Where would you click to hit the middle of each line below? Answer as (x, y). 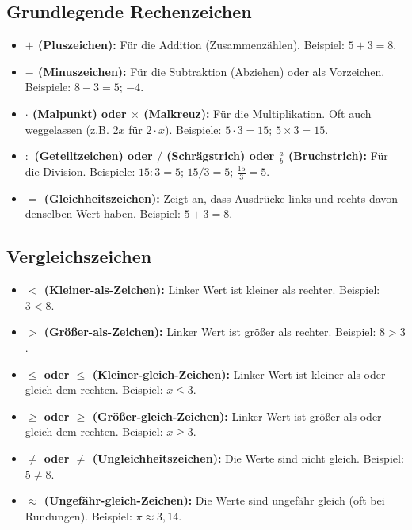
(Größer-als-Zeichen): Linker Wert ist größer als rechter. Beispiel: (210, 332)
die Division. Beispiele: (80, 171)
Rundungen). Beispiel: (78, 515)
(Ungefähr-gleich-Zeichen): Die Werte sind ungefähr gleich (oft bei (214, 500)
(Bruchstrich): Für (338, 156)
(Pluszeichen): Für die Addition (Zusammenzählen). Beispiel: (191, 45)
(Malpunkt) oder (80, 113)
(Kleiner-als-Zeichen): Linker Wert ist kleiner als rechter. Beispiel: (212, 290)
